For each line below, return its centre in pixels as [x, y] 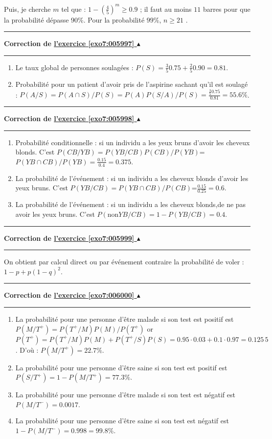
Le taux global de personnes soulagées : [74, 67]
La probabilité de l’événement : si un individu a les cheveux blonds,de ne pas [131, 204]
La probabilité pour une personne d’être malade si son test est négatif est [125, 395]
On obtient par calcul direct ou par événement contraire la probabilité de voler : [124, 262]
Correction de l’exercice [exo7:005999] [69, 238]
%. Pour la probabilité [111, 19]
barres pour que [227, 9]
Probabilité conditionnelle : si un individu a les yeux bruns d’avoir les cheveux [133, 142]
